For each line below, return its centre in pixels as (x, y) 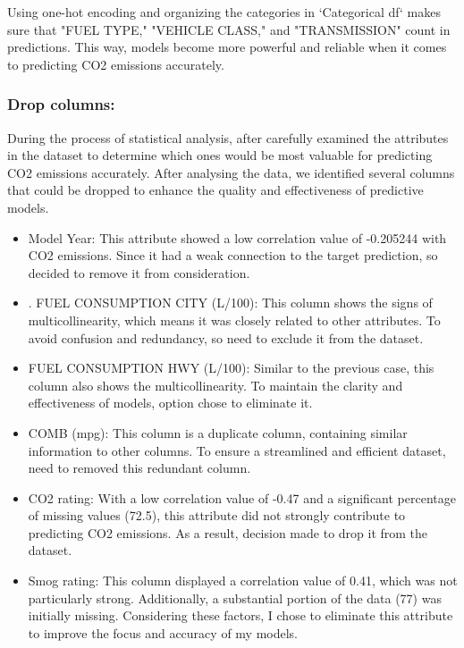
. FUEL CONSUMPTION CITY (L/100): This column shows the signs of (230, 303)
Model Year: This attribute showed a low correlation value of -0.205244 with (237, 237)
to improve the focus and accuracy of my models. (163, 632)
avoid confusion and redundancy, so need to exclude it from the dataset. (226, 337)
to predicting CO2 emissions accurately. (116, 64)
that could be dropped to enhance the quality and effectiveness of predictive (215, 190)
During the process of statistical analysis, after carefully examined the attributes (228, 137)
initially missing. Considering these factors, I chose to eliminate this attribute (240, 615)
